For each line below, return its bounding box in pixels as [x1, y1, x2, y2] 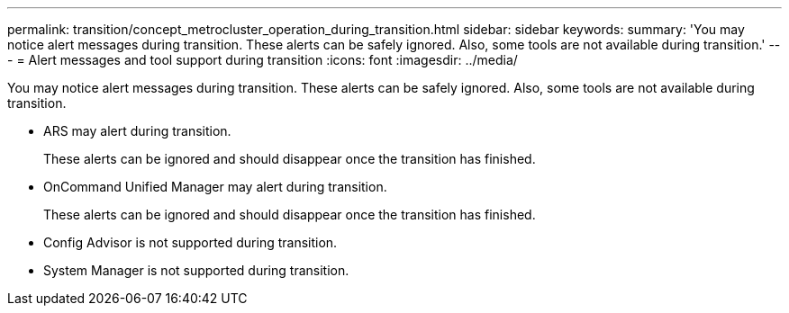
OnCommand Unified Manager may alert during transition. [43, 179, 387, 194]
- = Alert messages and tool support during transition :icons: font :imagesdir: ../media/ [7, 52, 518, 67]
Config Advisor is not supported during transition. [43, 235, 338, 250]
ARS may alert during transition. [43, 123, 231, 139]
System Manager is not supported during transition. [43, 263, 349, 278]
